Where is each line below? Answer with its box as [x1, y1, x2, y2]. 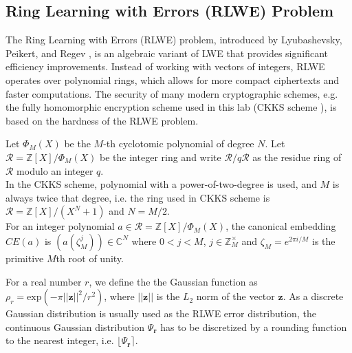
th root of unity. [56, 250, 124, 265]
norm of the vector [196, 289, 275, 303]
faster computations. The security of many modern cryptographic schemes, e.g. [5, 86, 338, 100]
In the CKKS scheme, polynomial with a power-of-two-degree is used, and [5, 177, 317, 191]
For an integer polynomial [5, 219, 115, 233]
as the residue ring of [252, 149, 342, 164]
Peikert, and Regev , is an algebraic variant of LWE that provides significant [5, 45, 329, 60]
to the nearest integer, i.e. [5, 333, 114, 347]
